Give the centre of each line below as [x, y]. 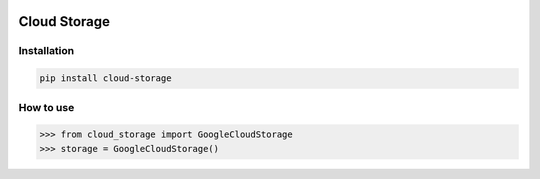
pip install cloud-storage [105, 78]
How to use [46, 107]
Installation [46, 51]
